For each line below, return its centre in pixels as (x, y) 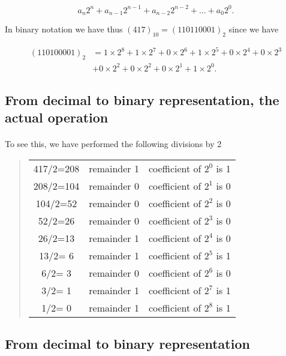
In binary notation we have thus (64, 29)
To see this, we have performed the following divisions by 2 (113, 144)
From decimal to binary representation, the (142, 100)
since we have (254, 29)
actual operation (57, 117)
